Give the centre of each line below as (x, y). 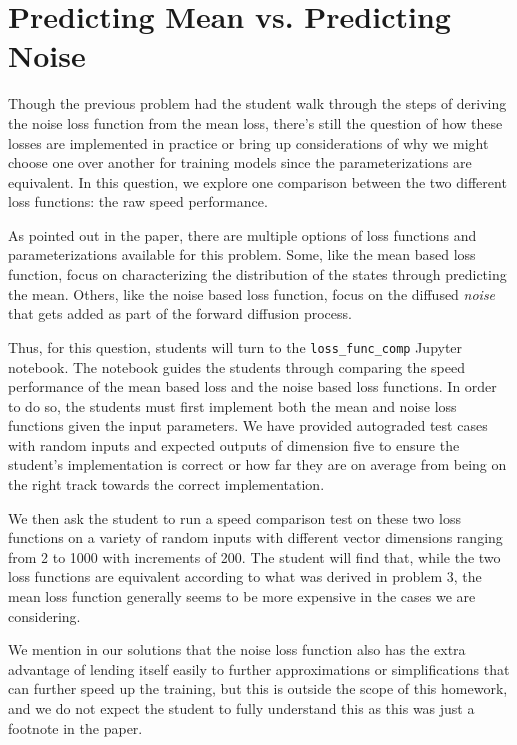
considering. (44, 615)
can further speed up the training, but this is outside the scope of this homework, (258, 688)
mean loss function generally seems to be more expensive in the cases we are (242, 596)
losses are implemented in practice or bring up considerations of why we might (248, 142)
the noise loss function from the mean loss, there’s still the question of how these (255, 122)
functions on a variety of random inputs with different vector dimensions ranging (255, 537)
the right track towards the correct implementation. (166, 484)
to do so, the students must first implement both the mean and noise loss (232, 405)
